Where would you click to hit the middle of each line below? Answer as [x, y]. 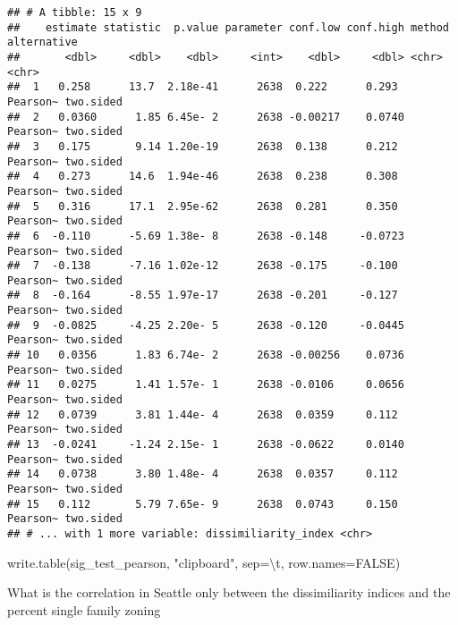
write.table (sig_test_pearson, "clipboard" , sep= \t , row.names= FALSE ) [204, 562]
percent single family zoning [84, 609]
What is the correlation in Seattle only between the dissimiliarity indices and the [229, 592]
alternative [42, 42]
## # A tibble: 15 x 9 [75, 13]
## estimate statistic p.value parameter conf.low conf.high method [228, 27]
